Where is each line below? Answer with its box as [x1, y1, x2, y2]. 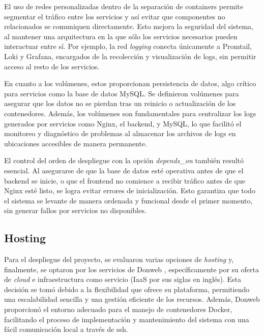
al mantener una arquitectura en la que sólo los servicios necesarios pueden [4, 31, 238, 41]
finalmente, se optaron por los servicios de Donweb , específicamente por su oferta [4, 264, 259, 274]
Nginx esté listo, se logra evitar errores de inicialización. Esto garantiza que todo [4, 185, 255, 196]
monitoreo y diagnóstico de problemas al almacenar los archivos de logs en [4, 128, 236, 139]
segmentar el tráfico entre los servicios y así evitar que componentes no [4, 11, 225, 21]
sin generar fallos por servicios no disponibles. [4, 205, 146, 216]
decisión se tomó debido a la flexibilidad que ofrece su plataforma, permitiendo [4, 283, 250, 294]
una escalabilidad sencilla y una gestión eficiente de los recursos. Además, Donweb [4, 294, 260, 304]
